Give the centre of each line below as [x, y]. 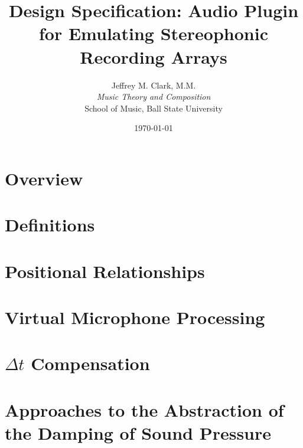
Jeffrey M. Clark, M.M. [154, 85]
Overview [44, 178]
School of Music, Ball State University [154, 108]
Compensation [90, 363]
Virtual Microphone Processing [135, 317]
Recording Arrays [154, 56]
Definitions [50, 225]
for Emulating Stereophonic [154, 33]
